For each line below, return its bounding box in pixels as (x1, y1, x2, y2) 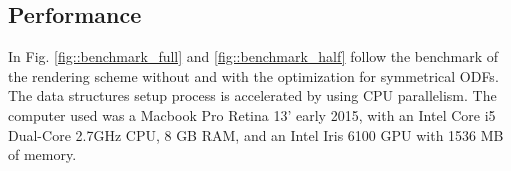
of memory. (8, 144, 77, 165)
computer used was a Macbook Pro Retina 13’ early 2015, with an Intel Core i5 (8, 104, 496, 125)
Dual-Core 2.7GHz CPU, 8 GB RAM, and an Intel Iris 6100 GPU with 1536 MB (8, 124, 504, 145)
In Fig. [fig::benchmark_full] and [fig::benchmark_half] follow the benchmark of (8, 46, 499, 67)
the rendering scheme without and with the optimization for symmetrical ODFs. (8, 65, 499, 86)
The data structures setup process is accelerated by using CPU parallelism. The (8, 85, 497, 106)
